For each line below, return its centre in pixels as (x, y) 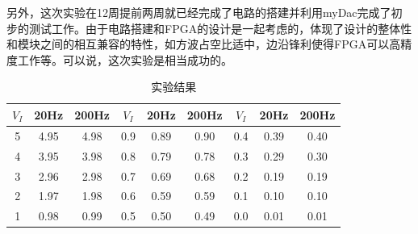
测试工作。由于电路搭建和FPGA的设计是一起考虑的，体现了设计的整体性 (220, 28)
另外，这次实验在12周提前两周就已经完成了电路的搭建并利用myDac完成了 (199, 12)
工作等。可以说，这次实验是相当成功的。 (125, 59)
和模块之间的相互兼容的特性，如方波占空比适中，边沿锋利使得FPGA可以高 (204, 44)
